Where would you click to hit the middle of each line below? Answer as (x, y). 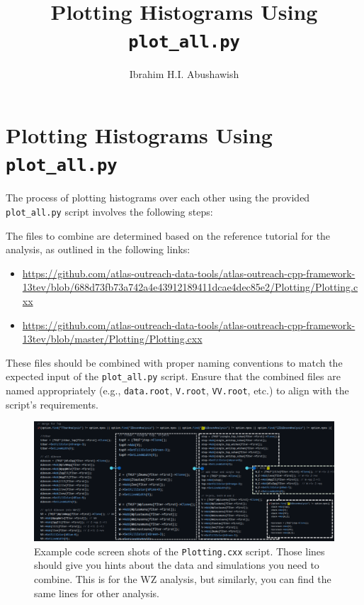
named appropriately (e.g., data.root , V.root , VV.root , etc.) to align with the (177, 390)
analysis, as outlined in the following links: (98, 249)
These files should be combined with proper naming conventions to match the (174, 362)
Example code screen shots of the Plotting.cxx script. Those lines (180, 551)
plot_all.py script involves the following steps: (109, 211)
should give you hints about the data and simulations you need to (177, 565)
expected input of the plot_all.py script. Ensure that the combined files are (173, 376)
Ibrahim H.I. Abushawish (184, 74)
